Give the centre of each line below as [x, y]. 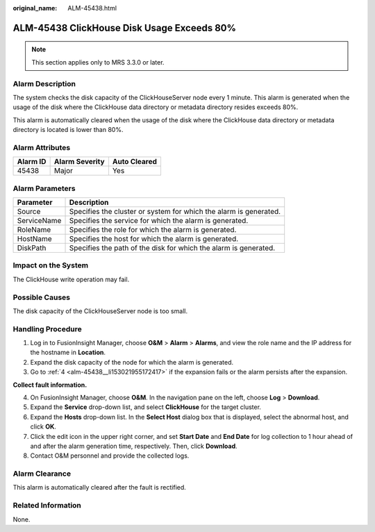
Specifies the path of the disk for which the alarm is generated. [172, 248]
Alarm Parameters [44, 188]
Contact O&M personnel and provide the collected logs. [110, 456]
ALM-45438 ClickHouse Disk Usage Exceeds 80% [124, 28]
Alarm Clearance [42, 474]
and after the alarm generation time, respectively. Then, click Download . [134, 446]
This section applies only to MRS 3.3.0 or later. [98, 62]
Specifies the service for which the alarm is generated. [159, 221]
